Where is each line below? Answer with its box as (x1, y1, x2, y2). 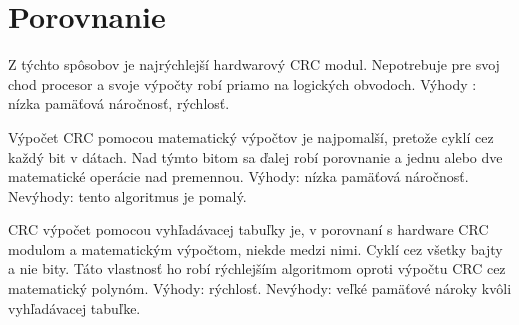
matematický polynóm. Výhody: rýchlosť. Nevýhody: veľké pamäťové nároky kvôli (8, 278, 512, 299)
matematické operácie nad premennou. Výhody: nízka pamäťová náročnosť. (8, 166, 469, 187)
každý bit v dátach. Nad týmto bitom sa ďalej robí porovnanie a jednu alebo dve (8, 146, 503, 167)
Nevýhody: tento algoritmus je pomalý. (8, 185, 247, 206)
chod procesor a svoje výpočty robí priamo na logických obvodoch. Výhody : (8, 73, 477, 94)
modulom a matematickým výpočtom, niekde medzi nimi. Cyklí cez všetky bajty (8, 238, 503, 259)
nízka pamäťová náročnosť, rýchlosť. (8, 93, 230, 114)
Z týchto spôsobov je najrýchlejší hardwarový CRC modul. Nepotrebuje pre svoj (8, 54, 500, 75)
